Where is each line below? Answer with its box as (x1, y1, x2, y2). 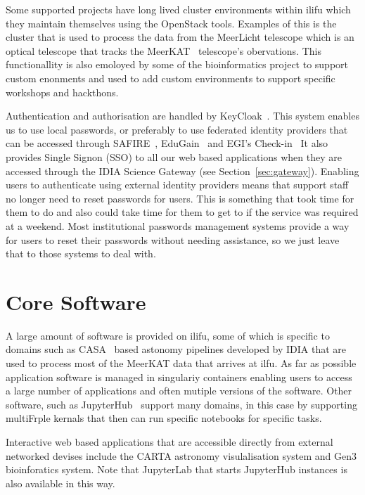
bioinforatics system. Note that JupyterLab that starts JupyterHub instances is (6, 462, 347, 477)
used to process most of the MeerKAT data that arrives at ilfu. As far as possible (6, 356, 357, 370)
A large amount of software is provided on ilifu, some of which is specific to (6, 328, 330, 342)
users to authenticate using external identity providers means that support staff (6, 177, 349, 192)
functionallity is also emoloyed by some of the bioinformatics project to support (6, 57, 349, 72)
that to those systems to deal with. (6, 246, 156, 261)
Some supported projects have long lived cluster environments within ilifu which (6, 2, 351, 16)
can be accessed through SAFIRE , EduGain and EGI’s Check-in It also (6, 136, 328, 150)
